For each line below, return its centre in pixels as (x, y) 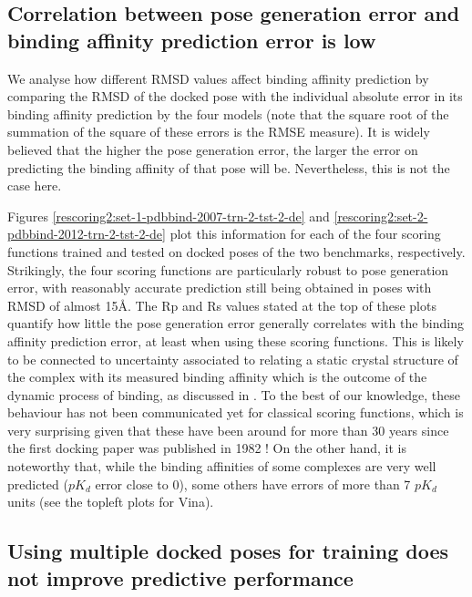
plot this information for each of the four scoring (305, 234)
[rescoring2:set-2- (381, 216)
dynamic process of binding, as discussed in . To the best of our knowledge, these (234, 394)
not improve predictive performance (180, 577)
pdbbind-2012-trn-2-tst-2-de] (87, 234)
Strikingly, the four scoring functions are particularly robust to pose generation (228, 269)
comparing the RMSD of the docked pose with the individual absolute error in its (235, 96)
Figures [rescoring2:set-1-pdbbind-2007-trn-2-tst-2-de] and (169, 216)
